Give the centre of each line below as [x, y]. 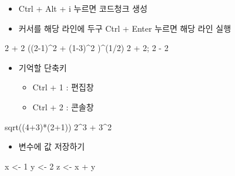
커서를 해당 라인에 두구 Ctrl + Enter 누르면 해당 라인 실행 [125, 28]
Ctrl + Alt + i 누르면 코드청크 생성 [83, 8]
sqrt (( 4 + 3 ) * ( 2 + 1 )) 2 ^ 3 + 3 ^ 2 [58, 126]
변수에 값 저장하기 [52, 146]
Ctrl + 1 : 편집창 [63, 87]
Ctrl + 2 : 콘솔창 [63, 106]
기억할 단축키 [43, 67]
